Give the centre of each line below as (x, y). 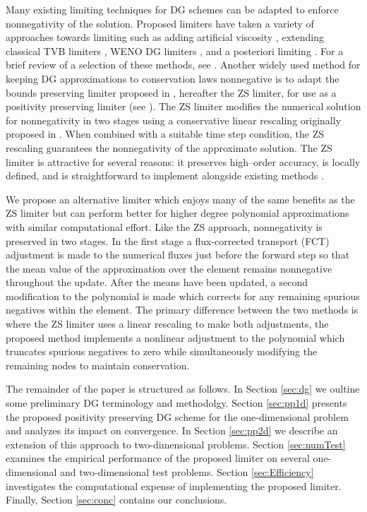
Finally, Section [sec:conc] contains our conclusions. (116, 500)
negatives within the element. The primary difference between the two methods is (182, 310)
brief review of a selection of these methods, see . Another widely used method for (183, 65)
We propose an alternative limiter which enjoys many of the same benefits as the (180, 199)
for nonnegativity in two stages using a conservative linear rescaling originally (174, 120)
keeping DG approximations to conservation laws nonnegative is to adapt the (173, 78)
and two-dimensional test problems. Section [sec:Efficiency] (187, 472)
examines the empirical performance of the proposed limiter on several (158, 458)
